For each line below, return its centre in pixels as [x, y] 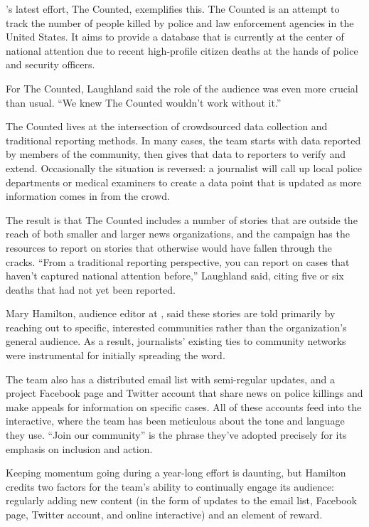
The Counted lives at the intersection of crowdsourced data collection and [167, 126]
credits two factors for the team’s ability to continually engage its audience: [170, 486]
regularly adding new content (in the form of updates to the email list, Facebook [181, 500]
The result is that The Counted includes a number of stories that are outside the [182, 219]
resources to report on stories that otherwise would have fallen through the [169, 247]
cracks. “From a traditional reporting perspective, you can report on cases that [178, 261]
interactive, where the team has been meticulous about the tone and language [175, 421]
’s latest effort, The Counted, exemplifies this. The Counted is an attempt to [173, 9]
